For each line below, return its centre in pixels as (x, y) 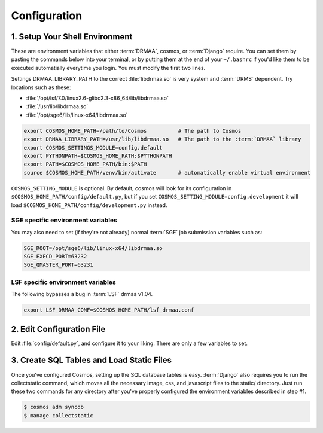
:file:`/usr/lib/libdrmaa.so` (57, 106)
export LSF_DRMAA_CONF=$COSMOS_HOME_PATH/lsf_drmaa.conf (109, 310)
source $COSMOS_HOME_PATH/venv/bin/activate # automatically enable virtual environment (167, 173)
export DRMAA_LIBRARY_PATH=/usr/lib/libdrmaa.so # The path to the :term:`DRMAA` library (162, 139)
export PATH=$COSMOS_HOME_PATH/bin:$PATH (85, 164)
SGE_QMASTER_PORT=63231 (59, 265)
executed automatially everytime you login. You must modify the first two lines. (108, 68)
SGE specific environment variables (64, 220)
